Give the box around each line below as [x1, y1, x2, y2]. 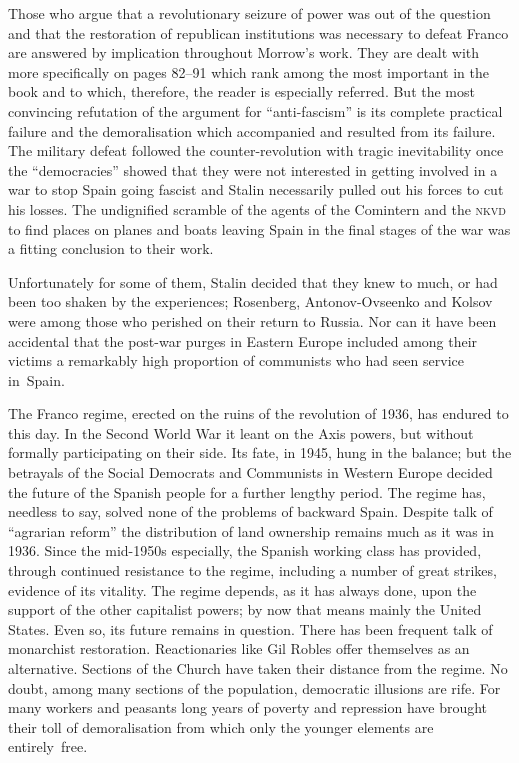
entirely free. [8, 736, 88, 757]
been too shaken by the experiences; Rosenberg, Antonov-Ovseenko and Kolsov [8, 291, 493, 312]
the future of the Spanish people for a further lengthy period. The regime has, [8, 481, 486, 502]
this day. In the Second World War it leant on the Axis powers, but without [8, 422, 474, 443]
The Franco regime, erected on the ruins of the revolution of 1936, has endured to [8, 403, 509, 424]
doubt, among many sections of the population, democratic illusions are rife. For [8, 677, 501, 698]
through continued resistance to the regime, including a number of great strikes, [8, 560, 497, 581]
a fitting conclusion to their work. [8, 238, 214, 259]
